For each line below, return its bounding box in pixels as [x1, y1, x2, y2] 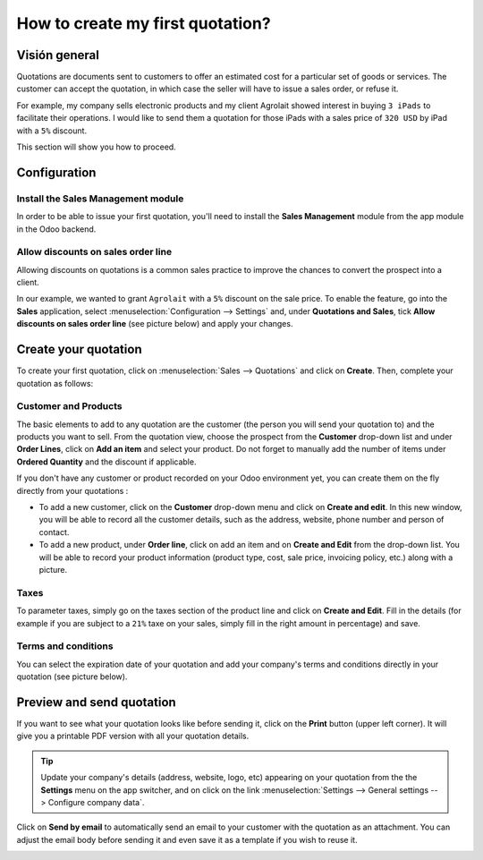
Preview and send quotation [16, 694, 176, 710]
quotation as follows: [16, 378, 94, 388]
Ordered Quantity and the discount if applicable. [16, 456, 197, 467]
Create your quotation [16, 342, 142, 357]
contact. [38, 526, 70, 537]
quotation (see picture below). [16, 671, 128, 682]
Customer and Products [16, 400, 123, 413]
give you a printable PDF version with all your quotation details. [16, 730, 250, 742]
